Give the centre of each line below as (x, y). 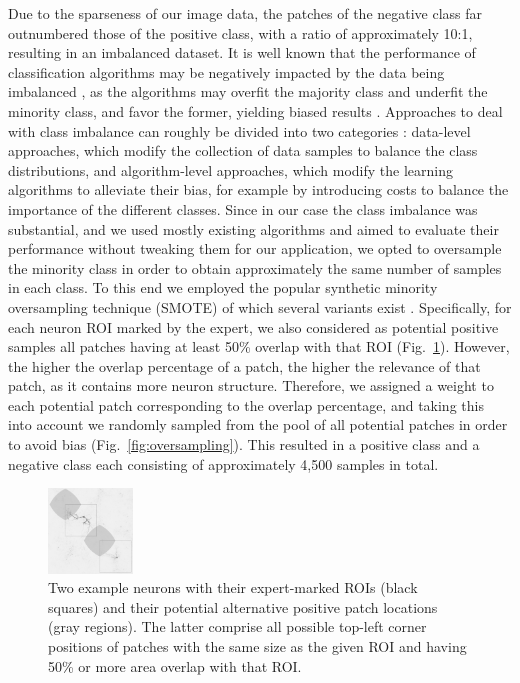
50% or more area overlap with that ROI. (175, 665)
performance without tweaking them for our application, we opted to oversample (255, 248)
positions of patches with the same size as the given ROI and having (257, 646)
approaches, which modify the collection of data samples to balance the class (243, 150)
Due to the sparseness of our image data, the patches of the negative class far (245, 13)
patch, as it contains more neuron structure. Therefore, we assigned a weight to (251, 385)
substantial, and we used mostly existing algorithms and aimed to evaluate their (253, 228)
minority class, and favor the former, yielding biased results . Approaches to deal (255, 110)
